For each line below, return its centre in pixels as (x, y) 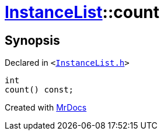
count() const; (39, 90)
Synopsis (32, 40)
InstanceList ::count (82, 12)
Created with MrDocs (46, 108)
